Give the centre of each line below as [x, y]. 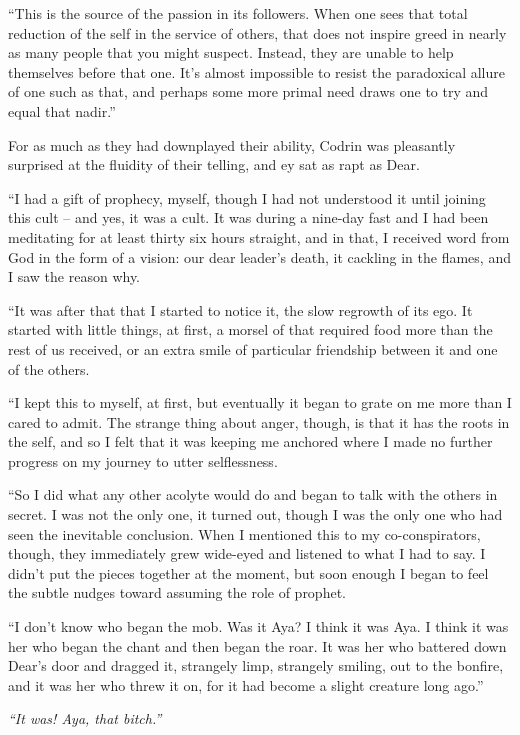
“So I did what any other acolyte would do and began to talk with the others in [253, 494]
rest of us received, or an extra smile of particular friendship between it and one [253, 348]
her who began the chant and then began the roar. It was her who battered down [257, 645]
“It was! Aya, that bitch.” [85, 718]
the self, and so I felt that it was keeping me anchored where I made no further [250, 441]
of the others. [49, 368]
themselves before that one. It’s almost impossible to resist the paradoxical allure [256, 71]
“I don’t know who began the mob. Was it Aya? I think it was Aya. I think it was [258, 626]
